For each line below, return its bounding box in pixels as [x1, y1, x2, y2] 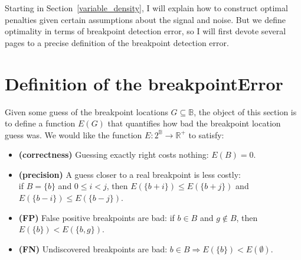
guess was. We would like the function [5, 128, 142, 141]
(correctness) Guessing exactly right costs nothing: [18, 148, 209, 161]
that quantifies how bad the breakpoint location [107, 117, 281, 129]
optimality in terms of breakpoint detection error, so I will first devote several [5, 25, 286, 37]
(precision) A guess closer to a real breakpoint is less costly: [18, 168, 241, 180]
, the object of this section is [194, 105, 297, 118]
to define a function [5, 117, 76, 129]
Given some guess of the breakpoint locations [5, 105, 168, 118]
